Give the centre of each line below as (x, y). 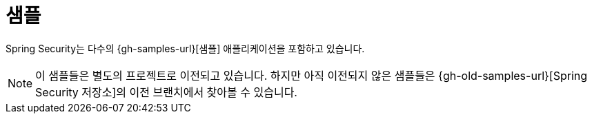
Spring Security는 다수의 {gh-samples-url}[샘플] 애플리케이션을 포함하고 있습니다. (185, 48)
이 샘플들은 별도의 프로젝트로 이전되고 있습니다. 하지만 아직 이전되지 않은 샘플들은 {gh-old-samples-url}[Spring (312, 75)
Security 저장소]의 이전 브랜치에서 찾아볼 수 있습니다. (166, 92)
